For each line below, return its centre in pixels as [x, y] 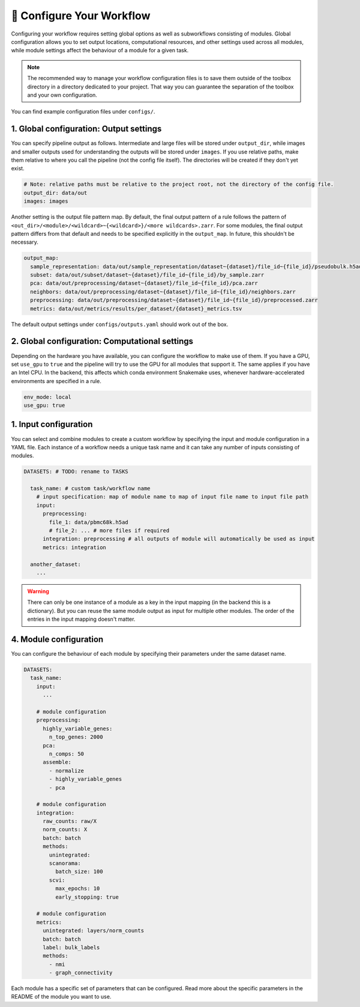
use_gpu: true [44, 405]
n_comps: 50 [66, 754]
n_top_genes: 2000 [76, 737]
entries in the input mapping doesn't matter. [81, 619]
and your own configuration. [62, 95]
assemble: [57, 762]
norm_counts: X [65, 830]
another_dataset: [55, 564]
